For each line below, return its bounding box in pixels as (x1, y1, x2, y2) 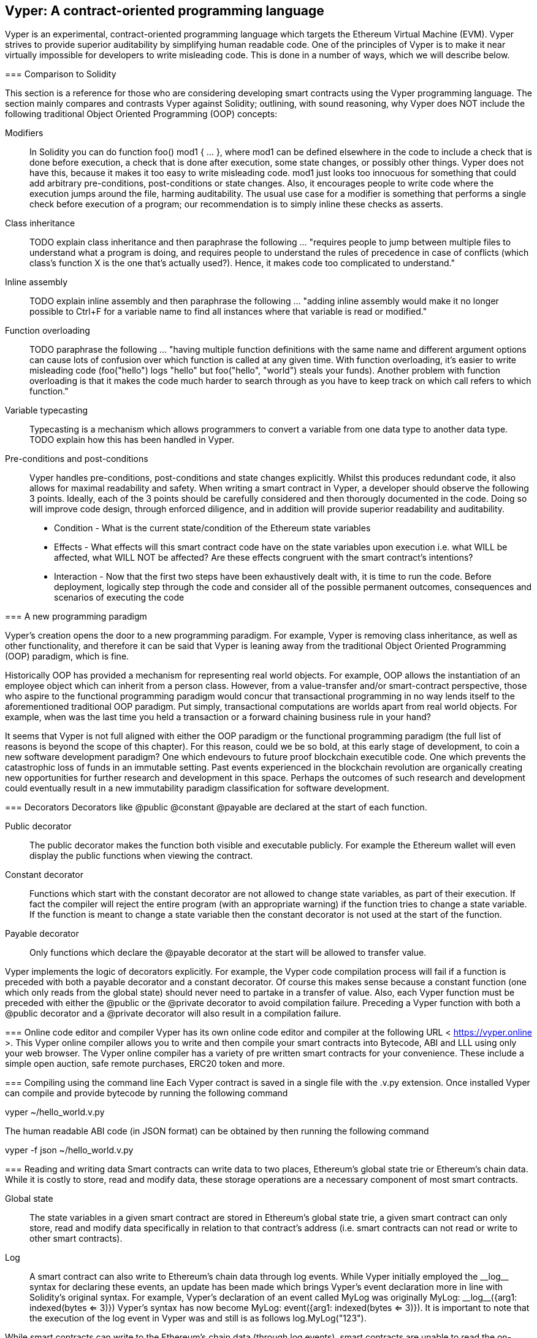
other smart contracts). (29, 1233, 123, 1244)
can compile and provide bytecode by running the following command (5, 1088, 288, 1099)
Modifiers (5, 128, 44, 139)
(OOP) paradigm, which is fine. (5, 651, 129, 662)
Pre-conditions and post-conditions (5, 453, 148, 464)
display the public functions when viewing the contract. (29, 850, 253, 861)
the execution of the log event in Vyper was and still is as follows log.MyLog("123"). (29, 1313, 367, 1324)
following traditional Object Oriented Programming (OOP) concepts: (5, 109, 278, 120)
